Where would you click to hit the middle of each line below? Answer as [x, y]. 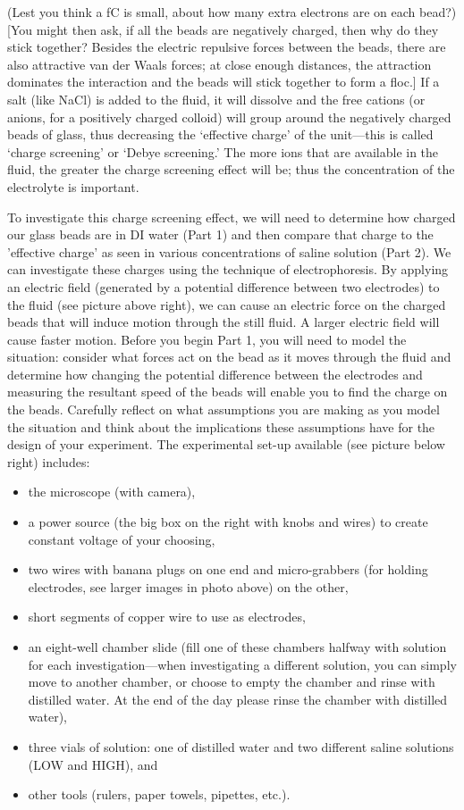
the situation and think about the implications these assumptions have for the [221, 426]
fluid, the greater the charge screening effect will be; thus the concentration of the [231, 169]
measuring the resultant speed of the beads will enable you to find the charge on [228, 392]
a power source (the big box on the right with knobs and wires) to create [228, 522]
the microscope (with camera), [112, 492]
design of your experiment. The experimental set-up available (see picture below [226, 444]
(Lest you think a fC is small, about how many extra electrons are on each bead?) [232, 12]
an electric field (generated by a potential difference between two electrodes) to [224, 286]
